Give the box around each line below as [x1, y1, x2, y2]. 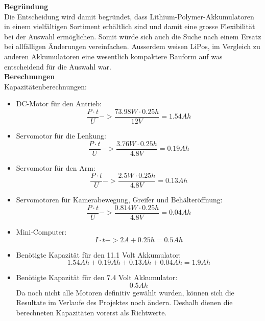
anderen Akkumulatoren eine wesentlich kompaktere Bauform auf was [4, 51, 223, 61]
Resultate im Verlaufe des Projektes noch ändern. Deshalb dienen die [16, 297, 233, 308]
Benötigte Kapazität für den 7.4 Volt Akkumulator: [16, 272, 178, 283]
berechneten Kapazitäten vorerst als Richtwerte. [16, 307, 167, 317]
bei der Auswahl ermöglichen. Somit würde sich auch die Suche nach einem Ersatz [4, 31, 261, 41]
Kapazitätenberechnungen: [4, 81, 87, 91]
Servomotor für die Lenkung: [16, 130, 106, 141]
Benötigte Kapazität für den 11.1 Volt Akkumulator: [16, 249, 181, 260]
